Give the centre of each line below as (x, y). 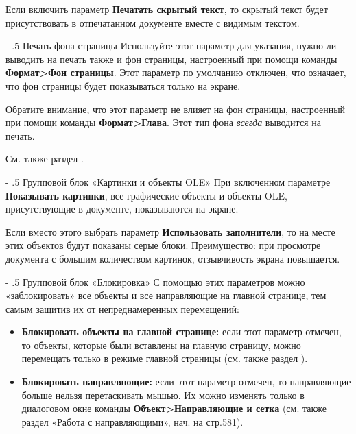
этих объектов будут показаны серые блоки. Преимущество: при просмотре (163, 245)
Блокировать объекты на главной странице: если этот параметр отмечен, (181, 331)
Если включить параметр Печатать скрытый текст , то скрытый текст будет (167, 9)
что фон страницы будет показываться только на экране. (123, 85)
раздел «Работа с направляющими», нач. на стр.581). (132, 421)
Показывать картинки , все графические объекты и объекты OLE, (146, 195)
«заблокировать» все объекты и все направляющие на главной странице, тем (166, 295)
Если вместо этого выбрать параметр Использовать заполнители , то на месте (170, 231)
